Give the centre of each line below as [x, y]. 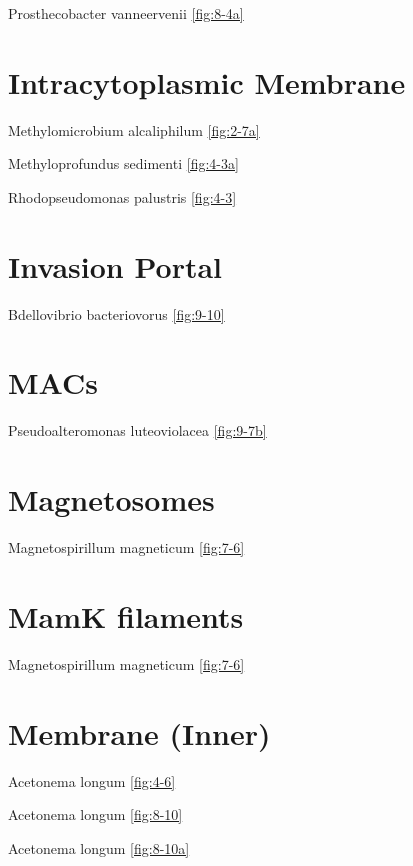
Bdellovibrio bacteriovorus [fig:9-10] [116, 313]
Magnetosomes [111, 499]
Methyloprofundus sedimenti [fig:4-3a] [123, 163]
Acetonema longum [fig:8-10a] [99, 847]
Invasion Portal [115, 265]
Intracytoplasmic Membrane [207, 81]
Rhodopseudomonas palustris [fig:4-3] [122, 196]
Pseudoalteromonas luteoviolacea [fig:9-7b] [137, 430]
